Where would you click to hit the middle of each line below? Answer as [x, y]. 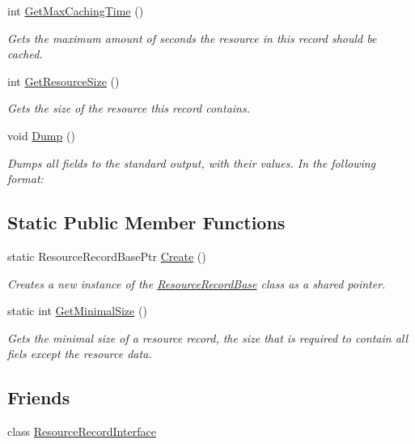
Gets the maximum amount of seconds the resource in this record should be [192, 38]
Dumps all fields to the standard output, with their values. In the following [192, 162]
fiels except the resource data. [80, 354]
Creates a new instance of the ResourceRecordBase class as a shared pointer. [197, 283]
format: [25, 179]
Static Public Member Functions [146, 222]
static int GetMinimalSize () [77, 311]
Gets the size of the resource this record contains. [129, 108]
